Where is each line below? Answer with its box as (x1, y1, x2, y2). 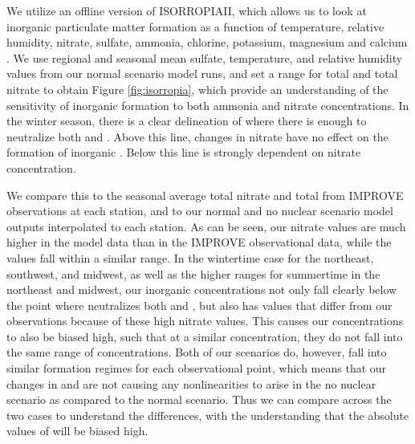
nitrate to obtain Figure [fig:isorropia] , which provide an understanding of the (6, 80, 389, 97)
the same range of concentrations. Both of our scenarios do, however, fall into (6, 344, 387, 360)
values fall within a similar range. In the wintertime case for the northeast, (6, 249, 374, 266)
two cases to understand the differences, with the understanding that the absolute (6, 406, 409, 423)
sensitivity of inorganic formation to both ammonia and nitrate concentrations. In (6, 96, 409, 113)
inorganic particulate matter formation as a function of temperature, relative (6, 18, 384, 35)
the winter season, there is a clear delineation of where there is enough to (6, 112, 367, 129)
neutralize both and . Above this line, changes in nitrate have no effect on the (6, 128, 389, 145)
